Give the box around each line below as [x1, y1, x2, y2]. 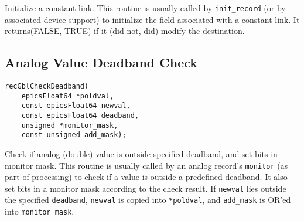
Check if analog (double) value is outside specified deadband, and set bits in [5, 147, 278, 159]
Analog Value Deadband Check [5, 53, 198, 72]
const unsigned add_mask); [21, 131, 127, 140]
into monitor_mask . [5, 205, 74, 217]
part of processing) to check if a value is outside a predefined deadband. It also [5, 171, 288, 183]
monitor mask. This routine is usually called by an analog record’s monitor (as [5, 159, 288, 171]
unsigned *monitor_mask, [21, 121, 118, 130]
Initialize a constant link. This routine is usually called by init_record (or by [5, 2, 286, 13]
